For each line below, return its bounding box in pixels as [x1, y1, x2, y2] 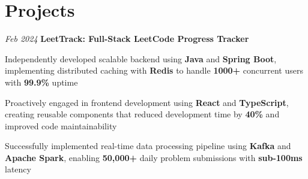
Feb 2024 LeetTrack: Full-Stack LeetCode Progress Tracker [5, 32, 249, 45]
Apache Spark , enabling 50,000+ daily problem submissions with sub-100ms [5, 151, 303, 163]
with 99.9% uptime [5, 75, 78, 88]
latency [5, 163, 31, 175]
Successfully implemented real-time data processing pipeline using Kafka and [5, 139, 291, 152]
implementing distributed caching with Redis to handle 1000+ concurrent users [5, 64, 303, 77]
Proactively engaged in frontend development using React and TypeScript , [5, 96, 289, 108]
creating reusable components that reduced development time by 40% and [5, 108, 280, 120]
